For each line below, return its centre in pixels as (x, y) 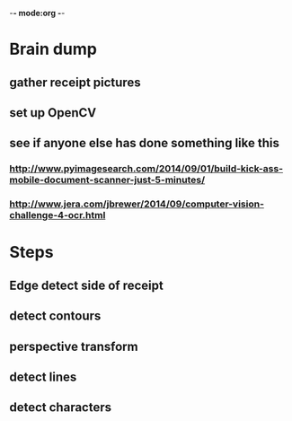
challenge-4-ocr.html (58, 215)
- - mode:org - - (37, 13)
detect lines (43, 377)
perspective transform (74, 346)
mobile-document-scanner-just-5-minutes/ (107, 180)
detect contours (55, 316)
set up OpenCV (53, 113)
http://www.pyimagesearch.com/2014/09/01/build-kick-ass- (146, 169)
